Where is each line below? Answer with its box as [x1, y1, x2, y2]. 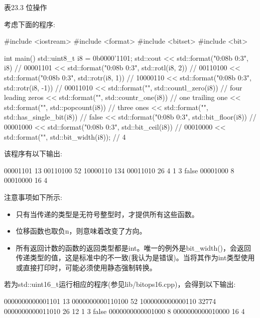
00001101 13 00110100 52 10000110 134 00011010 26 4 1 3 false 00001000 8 [4, 165, 234, 175]
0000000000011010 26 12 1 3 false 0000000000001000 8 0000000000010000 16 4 [4, 305, 245, 316]
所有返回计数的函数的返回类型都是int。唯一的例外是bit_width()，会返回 [16, 242, 251, 253]
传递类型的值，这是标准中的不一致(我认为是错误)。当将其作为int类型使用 [16, 252, 255, 263]
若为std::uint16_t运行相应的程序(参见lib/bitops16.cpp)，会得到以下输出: [4, 279, 236, 289]
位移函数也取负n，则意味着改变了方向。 [16, 226, 147, 236]
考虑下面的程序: [4, 19, 55, 29]
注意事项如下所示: [4, 191, 62, 202]
